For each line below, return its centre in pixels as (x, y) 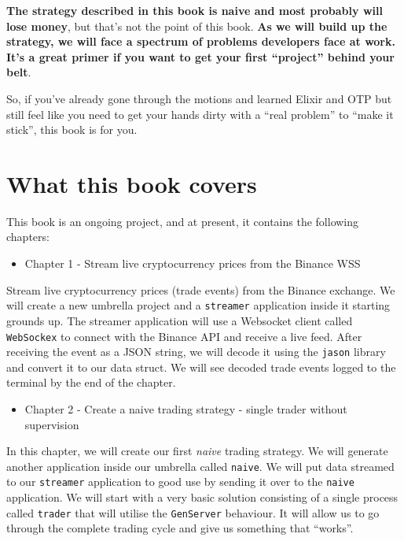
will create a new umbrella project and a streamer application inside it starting (198, 305)
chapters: (28, 237)
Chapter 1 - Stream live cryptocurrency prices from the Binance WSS (193, 263)
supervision (52, 424)
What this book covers (132, 183)
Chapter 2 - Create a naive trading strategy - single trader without (186, 409)
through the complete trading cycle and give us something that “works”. (180, 528)
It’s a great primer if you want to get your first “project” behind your (200, 56)
